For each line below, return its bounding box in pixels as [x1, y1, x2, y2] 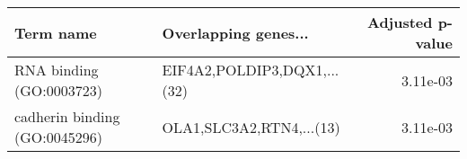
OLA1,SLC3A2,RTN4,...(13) [162, 116, 340, 137]
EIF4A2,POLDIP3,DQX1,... [162, 59, 339, 80]
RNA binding [14, 59, 99, 80]
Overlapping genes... [162, 22, 309, 43]
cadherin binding [14, 106, 120, 127]
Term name [14, 22, 97, 43]
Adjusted [366, 12, 433, 32]
